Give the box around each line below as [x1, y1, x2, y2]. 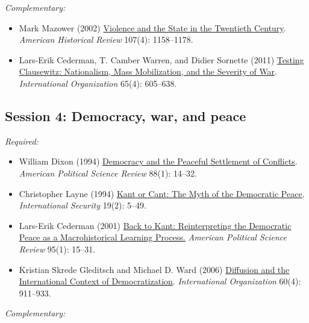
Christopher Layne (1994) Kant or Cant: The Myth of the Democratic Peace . [19, 187, 305, 199]
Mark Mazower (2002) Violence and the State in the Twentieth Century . [19, 21, 286, 34]
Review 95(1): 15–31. [19, 242, 96, 255]
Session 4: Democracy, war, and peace [5, 106, 246, 125]
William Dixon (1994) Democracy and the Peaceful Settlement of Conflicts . [19, 155, 298, 168]
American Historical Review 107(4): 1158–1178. [19, 33, 193, 46]
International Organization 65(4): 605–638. [19, 77, 177, 89]
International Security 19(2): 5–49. [19, 199, 147, 212]
